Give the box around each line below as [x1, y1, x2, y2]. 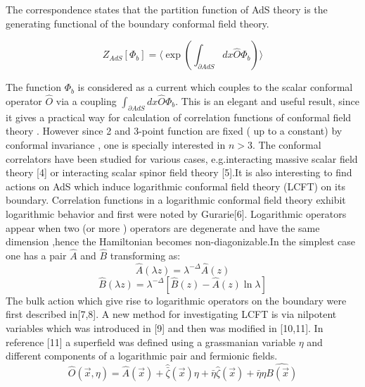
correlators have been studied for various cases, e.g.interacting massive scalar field [6, 151, 358, 166]
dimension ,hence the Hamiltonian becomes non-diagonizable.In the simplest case [6, 234, 355, 249]
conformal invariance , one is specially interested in [6, 137, 226, 152]
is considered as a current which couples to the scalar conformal [77, 80, 353, 94]
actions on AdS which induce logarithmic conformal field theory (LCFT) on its [6, 178, 345, 193]
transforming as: [110, 247, 181, 262]
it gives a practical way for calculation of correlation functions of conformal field [6, 109, 352, 124]
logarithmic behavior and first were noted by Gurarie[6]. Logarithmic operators [6, 206, 347, 221]
